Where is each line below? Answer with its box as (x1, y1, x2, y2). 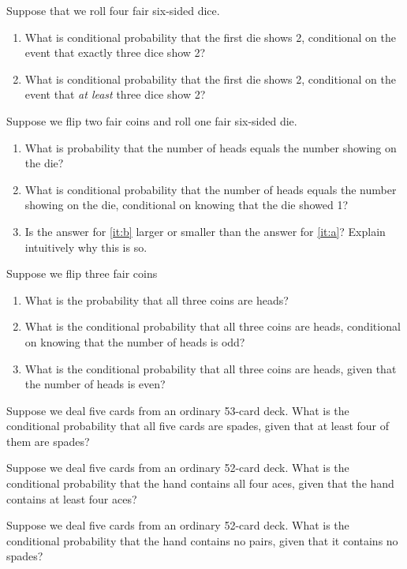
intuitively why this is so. (24, 238, 147, 255)
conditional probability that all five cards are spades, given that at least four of (6, 417, 390, 434)
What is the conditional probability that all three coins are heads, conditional (24, 318, 401, 335)
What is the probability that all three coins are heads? (24, 291, 289, 308)
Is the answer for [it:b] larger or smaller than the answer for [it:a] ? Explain (24, 223, 386, 239)
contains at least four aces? (6, 490, 137, 507)
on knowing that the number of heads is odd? (24, 333, 245, 350)
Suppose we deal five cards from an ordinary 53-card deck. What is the (6, 402, 349, 418)
